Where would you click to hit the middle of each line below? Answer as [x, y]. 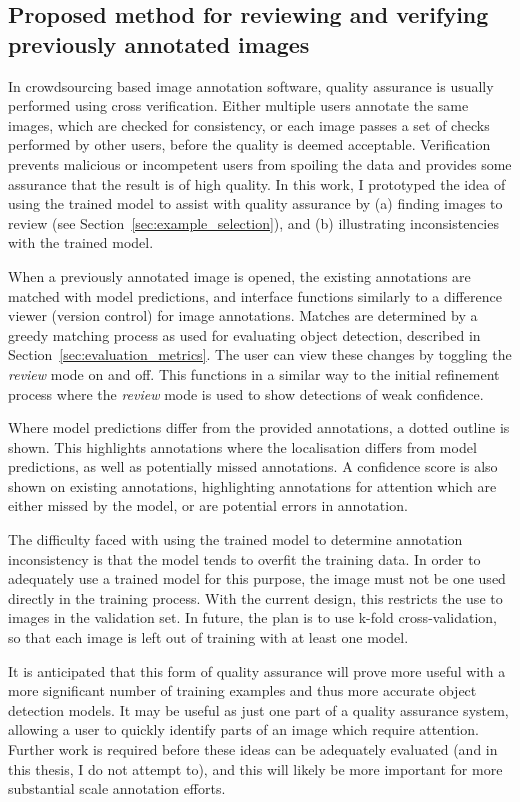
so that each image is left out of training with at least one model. [208, 637]
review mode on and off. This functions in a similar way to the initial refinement [254, 373]
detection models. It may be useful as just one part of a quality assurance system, [258, 709]
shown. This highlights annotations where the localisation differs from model [242, 446]
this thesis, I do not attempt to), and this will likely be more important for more [255, 768]
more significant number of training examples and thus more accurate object [242, 690]
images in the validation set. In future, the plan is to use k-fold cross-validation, [252, 617]
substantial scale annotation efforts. [117, 788]
